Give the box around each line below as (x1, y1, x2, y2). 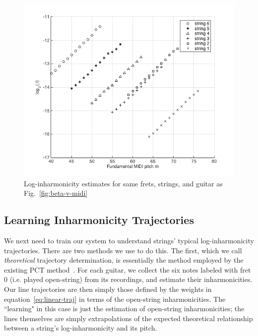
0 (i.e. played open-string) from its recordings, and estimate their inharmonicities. (4, 274, 253, 284)
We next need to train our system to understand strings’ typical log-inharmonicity (4, 235, 254, 246)
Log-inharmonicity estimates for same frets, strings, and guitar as (24, 178, 223, 188)
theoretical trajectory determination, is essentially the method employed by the (4, 255, 244, 265)
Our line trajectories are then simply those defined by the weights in (4, 284, 212, 294)
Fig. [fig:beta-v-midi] (24, 188, 88, 198)
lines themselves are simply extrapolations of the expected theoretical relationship (4, 313, 253, 323)
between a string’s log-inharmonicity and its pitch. (4, 323, 157, 333)
